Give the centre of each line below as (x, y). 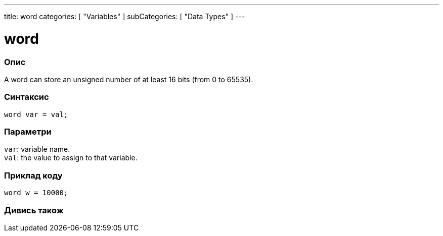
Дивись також (34, 210)
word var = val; (36, 114)
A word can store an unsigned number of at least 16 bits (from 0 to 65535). (129, 79)
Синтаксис (27, 97)
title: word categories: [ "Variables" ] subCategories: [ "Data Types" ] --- (125, 16)
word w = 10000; (36, 193)
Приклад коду (33, 175)
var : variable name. (37, 149)
